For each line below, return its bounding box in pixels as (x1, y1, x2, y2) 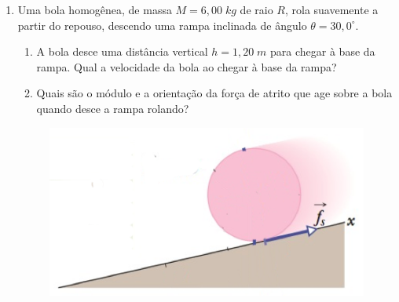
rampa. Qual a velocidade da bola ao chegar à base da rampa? (36, 58, 337, 75)
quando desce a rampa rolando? (36, 100, 189, 116)
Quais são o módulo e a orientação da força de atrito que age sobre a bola (36, 85, 393, 101)
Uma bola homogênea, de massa (17, 2, 172, 17)
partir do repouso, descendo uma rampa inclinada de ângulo (17, 16, 307, 33)
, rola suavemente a (284, 2, 379, 17)
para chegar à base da (270, 43, 375, 60)
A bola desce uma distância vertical (36, 43, 208, 60)
